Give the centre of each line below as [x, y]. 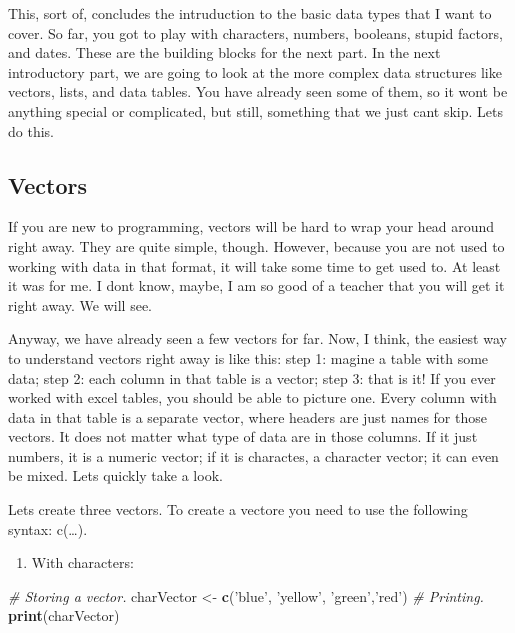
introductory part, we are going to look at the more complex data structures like [255, 71]
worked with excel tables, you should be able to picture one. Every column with [252, 397]
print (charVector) [64, 615]
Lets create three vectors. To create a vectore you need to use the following [238, 509]
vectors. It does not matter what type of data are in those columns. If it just [243, 436]
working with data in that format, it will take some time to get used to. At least [254, 265]
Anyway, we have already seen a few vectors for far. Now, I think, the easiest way [257, 338]
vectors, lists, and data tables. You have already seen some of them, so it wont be [258, 91]
